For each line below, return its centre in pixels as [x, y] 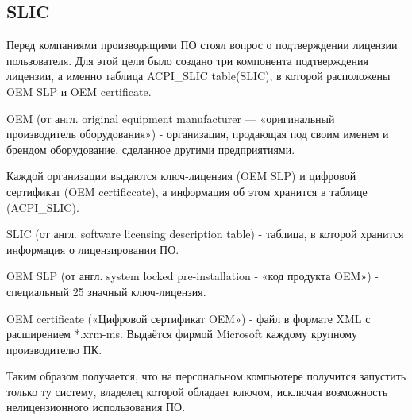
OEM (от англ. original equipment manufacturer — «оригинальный [171, 118]
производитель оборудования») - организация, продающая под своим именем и [198, 134]
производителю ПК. [54, 349]
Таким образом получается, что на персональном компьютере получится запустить [206, 376]
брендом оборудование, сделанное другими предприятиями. [151, 149]
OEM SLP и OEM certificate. [79, 91]
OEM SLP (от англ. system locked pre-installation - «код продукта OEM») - [193, 276]
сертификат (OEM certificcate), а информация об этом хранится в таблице [187, 191]
